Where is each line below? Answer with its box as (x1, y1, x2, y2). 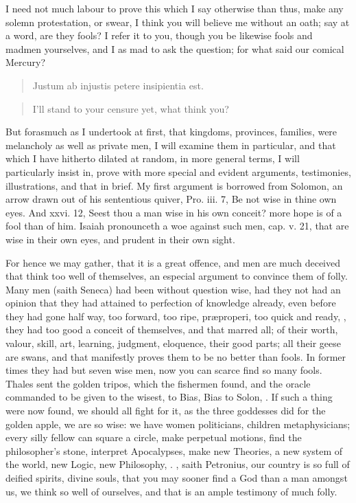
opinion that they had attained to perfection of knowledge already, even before (5, 295, 336, 310)
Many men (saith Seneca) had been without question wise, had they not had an (5, 282, 341, 296)
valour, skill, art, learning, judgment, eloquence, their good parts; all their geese (5, 336, 341, 350)
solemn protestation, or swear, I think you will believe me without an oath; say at (5, 14, 350, 29)
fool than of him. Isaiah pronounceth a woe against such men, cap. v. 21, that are (5, 219, 349, 233)
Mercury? (5, 55, 46, 69)
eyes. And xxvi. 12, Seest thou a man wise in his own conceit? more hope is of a (5, 205, 342, 219)
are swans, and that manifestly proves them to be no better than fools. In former (5, 349, 346, 364)
